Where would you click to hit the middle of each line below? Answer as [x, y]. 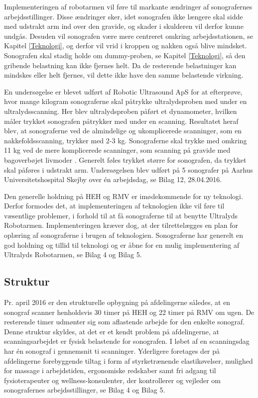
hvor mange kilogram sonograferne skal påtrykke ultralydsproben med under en [126, 101]
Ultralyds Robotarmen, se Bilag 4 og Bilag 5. [73, 254]
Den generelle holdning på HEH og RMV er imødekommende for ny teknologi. [124, 196]
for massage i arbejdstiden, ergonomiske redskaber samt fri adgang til [110, 370]
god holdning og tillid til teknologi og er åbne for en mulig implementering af [122, 245]
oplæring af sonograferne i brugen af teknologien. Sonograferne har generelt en [124, 235]
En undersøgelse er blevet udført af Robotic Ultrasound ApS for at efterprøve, [123, 91]
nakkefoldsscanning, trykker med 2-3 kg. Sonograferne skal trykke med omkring [126, 140]
